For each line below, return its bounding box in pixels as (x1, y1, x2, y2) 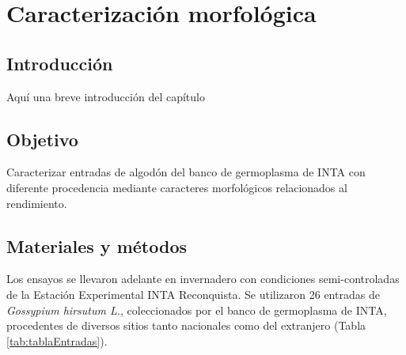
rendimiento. (6, 194, 67, 211)
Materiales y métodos (6, 233, 187, 258)
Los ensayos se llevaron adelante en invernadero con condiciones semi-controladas (6, 270, 400, 287)
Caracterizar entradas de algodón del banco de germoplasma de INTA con (6, 164, 366, 180)
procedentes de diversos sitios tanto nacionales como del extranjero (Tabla (6, 317, 366, 334)
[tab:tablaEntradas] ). (6, 332, 108, 349)
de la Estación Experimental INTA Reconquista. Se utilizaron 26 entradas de (6, 285, 380, 302)
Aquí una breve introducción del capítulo (6, 88, 205, 104)
